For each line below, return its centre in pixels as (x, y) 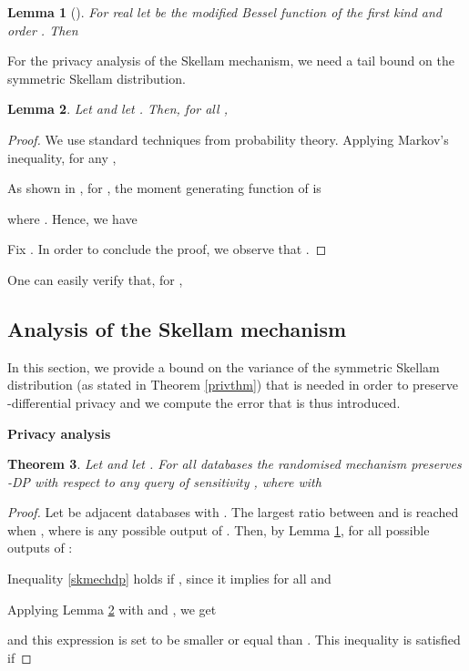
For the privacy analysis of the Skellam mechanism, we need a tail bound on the (231, 61)
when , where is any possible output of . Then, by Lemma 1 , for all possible (219, 529)
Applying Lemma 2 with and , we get (112, 609)
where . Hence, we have (72, 218)
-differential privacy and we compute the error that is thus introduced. (204, 402)
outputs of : (40, 548)
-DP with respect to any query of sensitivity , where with (164, 481)
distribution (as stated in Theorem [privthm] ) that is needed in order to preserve (233, 385)
